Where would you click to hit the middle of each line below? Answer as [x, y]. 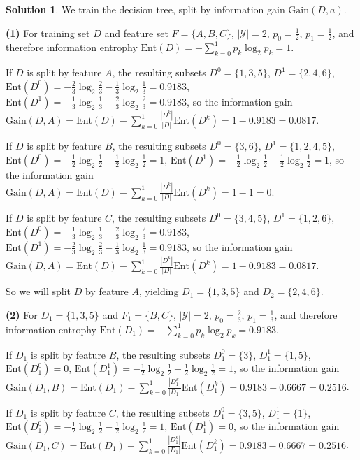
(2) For [22, 315]
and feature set [136, 33]
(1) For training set [48, 33]
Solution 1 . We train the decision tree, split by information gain [145, 9]
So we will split [38, 291]
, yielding [159, 291]
